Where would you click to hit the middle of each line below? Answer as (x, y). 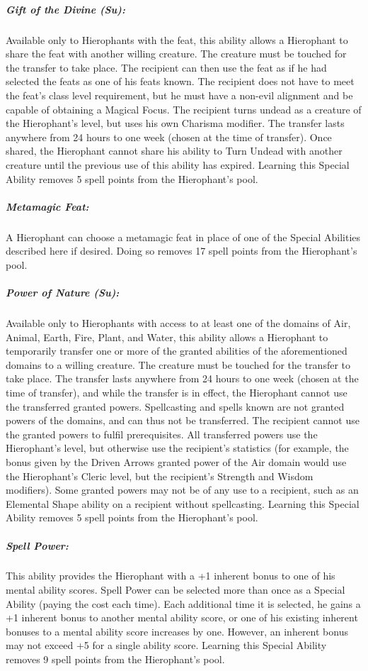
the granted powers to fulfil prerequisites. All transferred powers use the (162, 434)
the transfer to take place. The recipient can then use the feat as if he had (166, 67)
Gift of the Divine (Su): (65, 9)
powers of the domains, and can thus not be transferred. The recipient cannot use (183, 420)
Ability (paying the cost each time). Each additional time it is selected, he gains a (183, 603)
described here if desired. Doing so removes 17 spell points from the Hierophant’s (182, 251)
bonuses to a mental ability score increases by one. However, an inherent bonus (177, 631)
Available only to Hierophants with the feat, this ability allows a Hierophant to (177, 39)
